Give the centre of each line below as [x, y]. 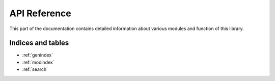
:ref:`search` [35, 69]
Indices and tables [39, 43]
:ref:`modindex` [38, 62]
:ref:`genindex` [38, 55]
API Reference [40, 13]
